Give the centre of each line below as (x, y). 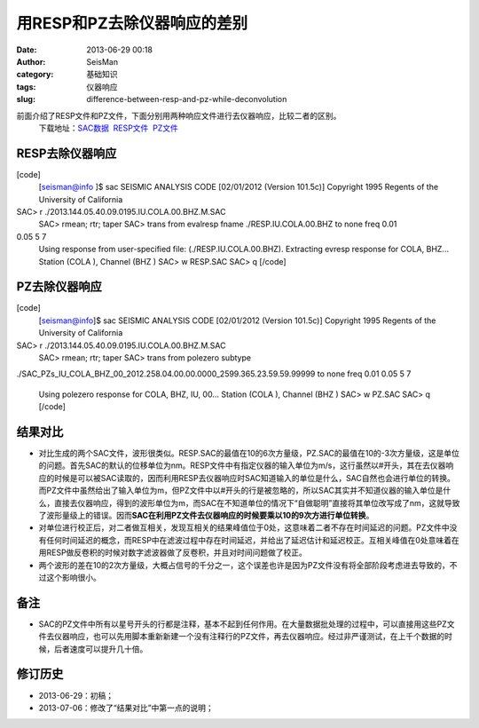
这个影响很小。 (73, 577)
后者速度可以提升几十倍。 (101, 649)
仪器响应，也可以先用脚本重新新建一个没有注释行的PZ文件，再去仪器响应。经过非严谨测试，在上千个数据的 (249, 637)
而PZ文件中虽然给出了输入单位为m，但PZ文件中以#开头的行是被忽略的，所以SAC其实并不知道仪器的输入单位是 (241, 491)
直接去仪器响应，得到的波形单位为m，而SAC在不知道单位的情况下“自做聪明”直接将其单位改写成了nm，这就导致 (257, 502)
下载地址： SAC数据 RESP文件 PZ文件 (109, 128)
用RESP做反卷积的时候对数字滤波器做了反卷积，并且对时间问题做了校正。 (173, 553)
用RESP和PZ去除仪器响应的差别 (132, 23)
